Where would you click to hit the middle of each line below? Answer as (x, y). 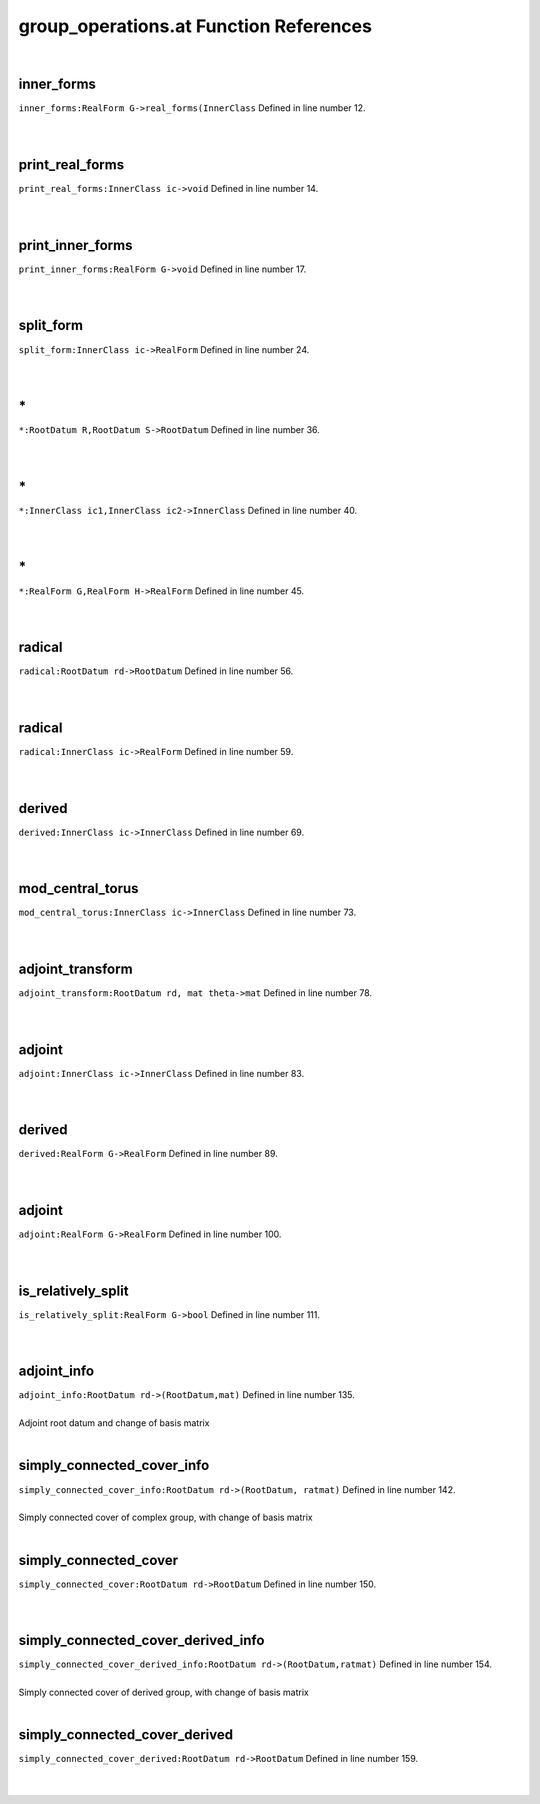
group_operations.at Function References (195, 26)
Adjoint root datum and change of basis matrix (114, 1423)
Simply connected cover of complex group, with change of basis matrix (166, 1517)
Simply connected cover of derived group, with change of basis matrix (163, 1692)
